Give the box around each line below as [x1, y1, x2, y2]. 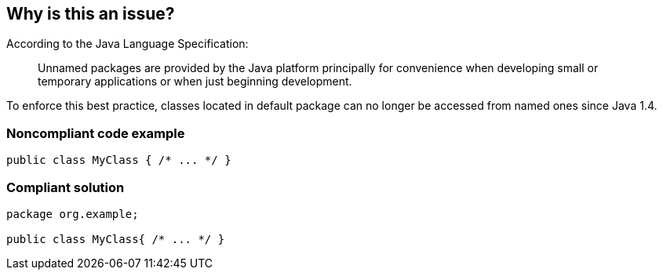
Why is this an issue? [6, 4, 175, 24]
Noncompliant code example [6, 125, 185, 141]
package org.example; [6, 207, 139, 220]
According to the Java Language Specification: [6, 37, 249, 51]
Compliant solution [6, 179, 125, 195]
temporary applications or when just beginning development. [38, 74, 352, 89]
